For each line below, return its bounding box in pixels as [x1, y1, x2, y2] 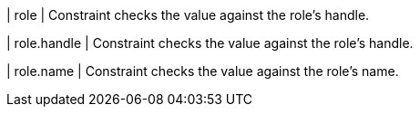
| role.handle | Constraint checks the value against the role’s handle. [6, 35, 414, 51]
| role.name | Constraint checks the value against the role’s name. [6, 63, 399, 79]
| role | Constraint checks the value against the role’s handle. [6, 7, 370, 23]
